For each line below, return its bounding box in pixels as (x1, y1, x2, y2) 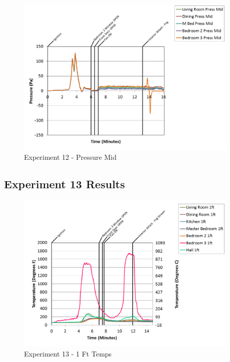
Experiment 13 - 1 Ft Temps (24, 348, 112, 359)
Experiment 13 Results (4, 176, 125, 192)
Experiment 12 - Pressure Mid (24, 152, 116, 162)
